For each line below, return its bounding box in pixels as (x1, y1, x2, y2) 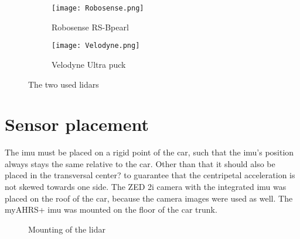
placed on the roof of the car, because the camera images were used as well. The (5, 192, 293, 204)
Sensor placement (5, 112, 149, 136)
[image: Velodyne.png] (52, 41, 140, 50)
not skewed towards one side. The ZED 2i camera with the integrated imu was (5, 181, 287, 192)
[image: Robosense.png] (52, 4, 144, 12)
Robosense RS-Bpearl (52, 20, 129, 33)
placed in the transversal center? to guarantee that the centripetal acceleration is (5, 169, 295, 181)
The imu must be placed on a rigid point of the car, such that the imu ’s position (5, 146, 294, 158)
